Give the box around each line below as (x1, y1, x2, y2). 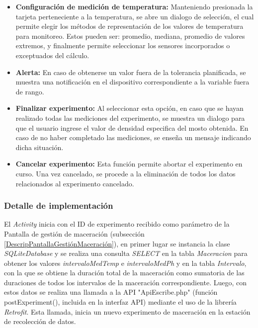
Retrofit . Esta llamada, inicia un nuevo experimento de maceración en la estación (4, 306, 251, 317)
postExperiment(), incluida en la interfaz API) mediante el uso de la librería (4, 297, 237, 307)
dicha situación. (15, 142, 64, 152)
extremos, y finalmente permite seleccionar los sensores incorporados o (15, 40, 230, 51)
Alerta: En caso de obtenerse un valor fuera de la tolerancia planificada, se (15, 67, 246, 77)
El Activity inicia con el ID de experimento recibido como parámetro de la (4, 219, 230, 229)
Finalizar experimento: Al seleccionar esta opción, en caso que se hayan (15, 103, 244, 113)
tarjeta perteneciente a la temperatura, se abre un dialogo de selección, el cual (15, 11, 254, 21)
